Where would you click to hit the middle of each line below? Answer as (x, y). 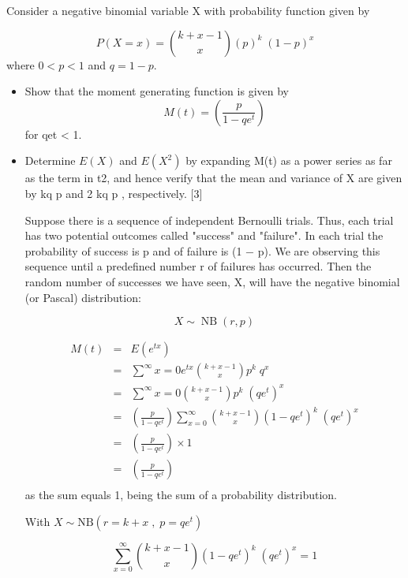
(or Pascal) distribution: (83, 297)
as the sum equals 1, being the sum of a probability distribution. (181, 495)
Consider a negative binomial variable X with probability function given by (188, 10)
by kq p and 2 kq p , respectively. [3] (114, 193)
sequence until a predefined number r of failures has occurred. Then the (198, 266)
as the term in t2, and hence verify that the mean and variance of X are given (213, 178)
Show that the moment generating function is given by (157, 91)
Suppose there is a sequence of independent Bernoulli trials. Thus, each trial (209, 220)
